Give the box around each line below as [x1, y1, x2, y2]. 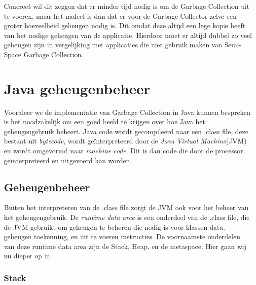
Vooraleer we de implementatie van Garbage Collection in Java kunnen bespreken [4, 107, 251, 117]
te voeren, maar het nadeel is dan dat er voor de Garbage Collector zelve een [4, 10, 237, 21]
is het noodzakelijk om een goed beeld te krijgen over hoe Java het [4, 116, 205, 127]
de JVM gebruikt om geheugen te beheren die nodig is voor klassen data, [4, 221, 225, 232]
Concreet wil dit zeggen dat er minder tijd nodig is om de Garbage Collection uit [4, 1, 250, 11]
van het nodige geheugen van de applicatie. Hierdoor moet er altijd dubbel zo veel [4, 30, 252, 40]
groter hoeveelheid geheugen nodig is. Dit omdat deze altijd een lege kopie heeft [4, 20, 246, 31]
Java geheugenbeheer [4, 78, 150, 98]
